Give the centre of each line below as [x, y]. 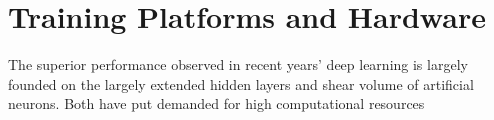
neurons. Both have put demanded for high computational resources [216, 103]
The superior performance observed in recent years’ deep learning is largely [238, 64]
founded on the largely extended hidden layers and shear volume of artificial [241, 83]
